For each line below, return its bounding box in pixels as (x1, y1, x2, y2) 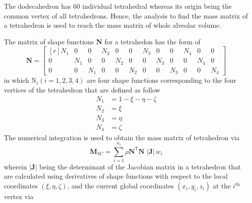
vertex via (4, 191, 34, 202)
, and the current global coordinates (67, 181, 174, 191)
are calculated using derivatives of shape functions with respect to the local (4, 171, 228, 181)
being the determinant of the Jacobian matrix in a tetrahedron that (39, 161, 241, 171)
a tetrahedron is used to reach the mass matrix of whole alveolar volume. (4, 20, 221, 30)
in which (4, 75, 29, 85)
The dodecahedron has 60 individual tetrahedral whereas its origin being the (4, 1, 232, 11)
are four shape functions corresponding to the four (86, 75, 236, 85)
